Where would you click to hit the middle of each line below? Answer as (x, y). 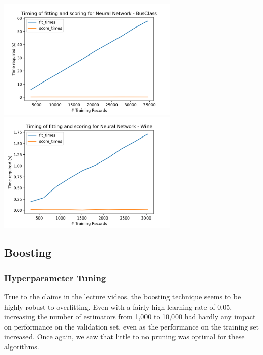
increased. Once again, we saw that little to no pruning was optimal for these (124, 336)
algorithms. (22, 346)
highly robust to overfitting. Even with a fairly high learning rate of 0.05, (118, 306)
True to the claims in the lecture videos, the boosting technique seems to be (123, 296)
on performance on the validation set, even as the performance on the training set (131, 326)
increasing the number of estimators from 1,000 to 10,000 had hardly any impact (130, 317)
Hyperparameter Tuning (55, 277)
